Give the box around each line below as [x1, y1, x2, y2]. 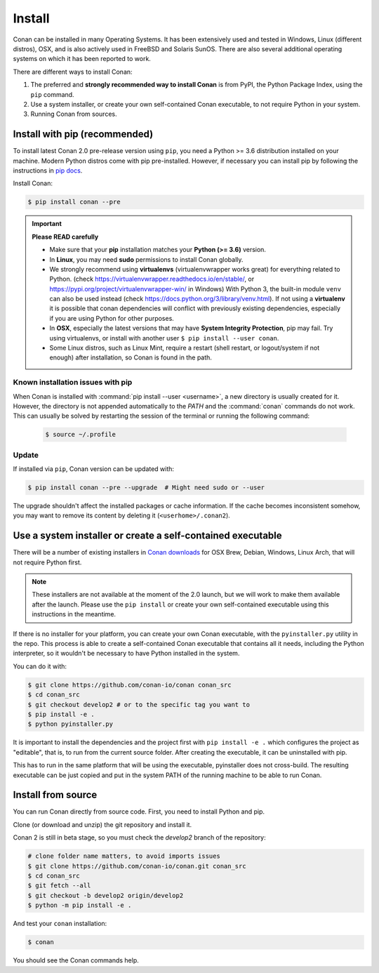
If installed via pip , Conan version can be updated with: [13, 465, 175, 473]
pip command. [30, 90, 74, 98]
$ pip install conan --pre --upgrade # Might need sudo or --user [27, 484, 265, 491]
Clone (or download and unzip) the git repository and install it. [13, 820, 192, 828]
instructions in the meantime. [32, 610, 116, 618]
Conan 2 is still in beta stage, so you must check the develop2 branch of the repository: [13, 833, 266, 842]
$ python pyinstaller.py [27, 720, 114, 728]
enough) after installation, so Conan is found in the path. [49, 353, 212, 362]
